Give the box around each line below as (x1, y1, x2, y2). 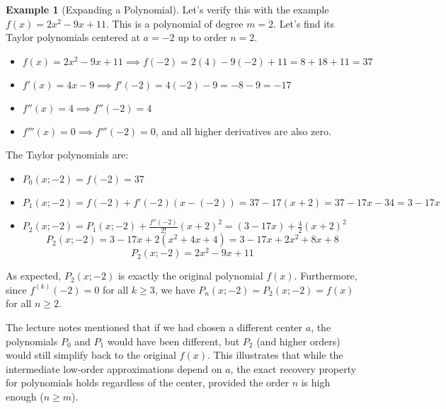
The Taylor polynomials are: (6, 147, 129, 162)
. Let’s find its (273, 16, 334, 30)
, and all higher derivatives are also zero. (155, 123, 331, 138)
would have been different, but (107, 333, 240, 348)
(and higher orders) (256, 333, 341, 348)
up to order (178, 30, 227, 45)
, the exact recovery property (230, 361, 357, 376)
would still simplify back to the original (6, 347, 176, 362)
